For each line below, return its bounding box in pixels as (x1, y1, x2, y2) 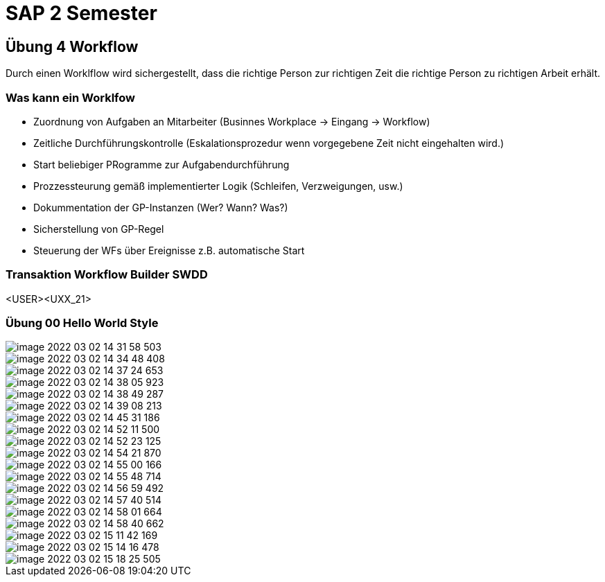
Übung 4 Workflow (6, 37, 139, 55)
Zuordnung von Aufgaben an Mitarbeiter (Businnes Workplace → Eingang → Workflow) (33, 115, 430, 127)
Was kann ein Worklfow (6, 90, 135, 105)
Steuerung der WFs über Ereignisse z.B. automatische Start (33, 244, 305, 256)
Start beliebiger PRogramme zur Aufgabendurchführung (33, 158, 290, 170)
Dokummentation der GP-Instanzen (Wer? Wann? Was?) (33, 201, 288, 213)
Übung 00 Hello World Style (6, 316, 159, 330)
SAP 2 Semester (6, 1, 157, 25)
